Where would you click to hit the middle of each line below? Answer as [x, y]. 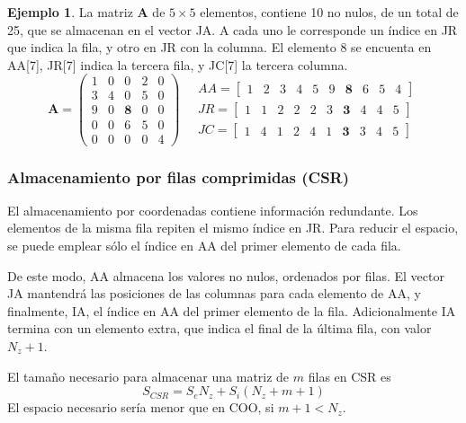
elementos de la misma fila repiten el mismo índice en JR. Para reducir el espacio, [233, 228]
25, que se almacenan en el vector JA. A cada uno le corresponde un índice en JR [233, 29]
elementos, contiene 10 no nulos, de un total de [329, 12]
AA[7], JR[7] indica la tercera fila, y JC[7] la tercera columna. [178, 64]
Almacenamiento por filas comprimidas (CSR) [179, 176]
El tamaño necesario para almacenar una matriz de [148, 376]
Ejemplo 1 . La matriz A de [86, 12]
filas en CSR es [349, 376]
